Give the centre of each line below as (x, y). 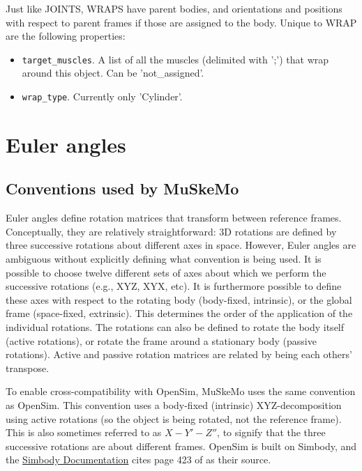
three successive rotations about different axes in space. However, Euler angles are (181, 245)
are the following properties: (66, 36)
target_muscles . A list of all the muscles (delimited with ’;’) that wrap (175, 59)
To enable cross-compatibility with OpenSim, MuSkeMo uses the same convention (181, 391)
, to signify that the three (271, 432)
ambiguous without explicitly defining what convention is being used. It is (164, 259)
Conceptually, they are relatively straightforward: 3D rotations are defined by (171, 231)
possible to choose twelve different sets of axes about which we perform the (166, 272)
